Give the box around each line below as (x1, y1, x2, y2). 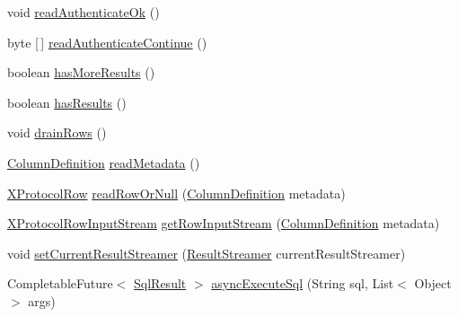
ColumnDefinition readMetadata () (7, 153, 200, 172)
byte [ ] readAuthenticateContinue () (7, 32, 207, 51)
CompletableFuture (7, 274, 113, 293)
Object (414, 274, 452, 293)
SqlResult (134, 274, 187, 293)
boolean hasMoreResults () (7, 63, 155, 82)
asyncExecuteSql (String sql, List (211, 274, 394, 293)
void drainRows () (7, 123, 107, 142)
